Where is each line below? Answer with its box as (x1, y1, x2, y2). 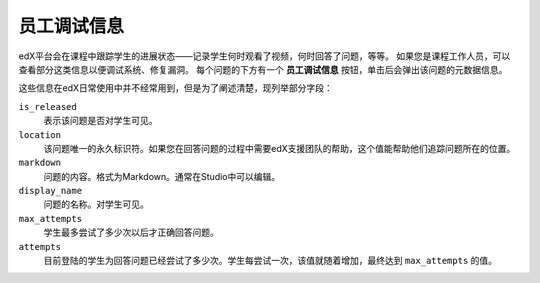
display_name (18, 185, 83, 197)
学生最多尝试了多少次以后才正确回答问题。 (43, 226, 219, 239)
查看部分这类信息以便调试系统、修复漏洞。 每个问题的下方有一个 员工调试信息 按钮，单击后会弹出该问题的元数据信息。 (18, 63, 508, 75)
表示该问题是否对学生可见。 (43, 115, 158, 127)
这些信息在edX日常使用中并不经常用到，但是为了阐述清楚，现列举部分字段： (18, 82, 334, 94)
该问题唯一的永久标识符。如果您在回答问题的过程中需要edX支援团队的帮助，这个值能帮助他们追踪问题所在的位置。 (43, 142, 516, 154)
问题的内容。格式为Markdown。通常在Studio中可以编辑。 (43, 170, 281, 182)
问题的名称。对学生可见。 (43, 198, 149, 210)
